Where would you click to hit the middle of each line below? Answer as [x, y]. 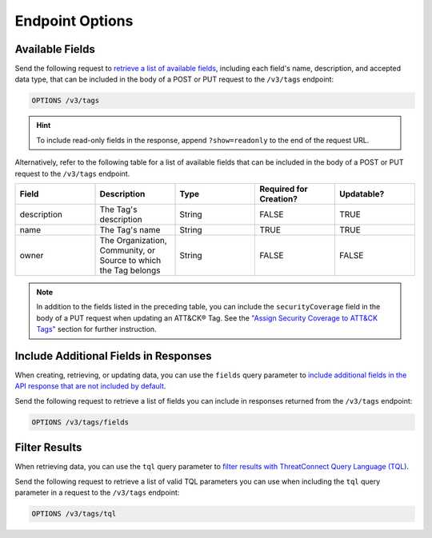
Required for [284, 189]
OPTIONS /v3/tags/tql [74, 514]
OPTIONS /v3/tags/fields [80, 422]
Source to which [130, 260]
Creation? [278, 198]
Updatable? [362, 193]
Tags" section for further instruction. [96, 329]
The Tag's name [130, 229]
